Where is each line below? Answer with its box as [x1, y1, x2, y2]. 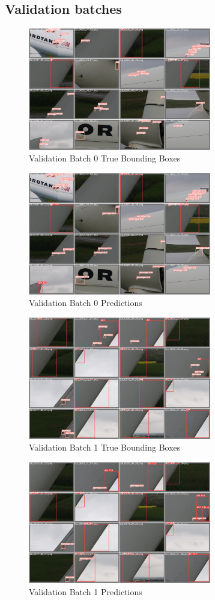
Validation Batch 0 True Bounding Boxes [29, 152, 181, 164]
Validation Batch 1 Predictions [29, 585, 142, 598]
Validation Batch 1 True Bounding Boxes [29, 441, 181, 454]
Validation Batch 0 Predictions [29, 296, 142, 309]
